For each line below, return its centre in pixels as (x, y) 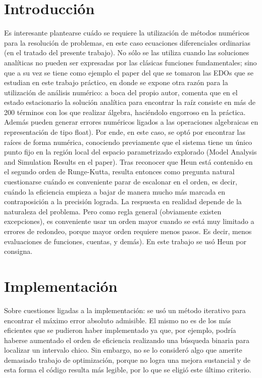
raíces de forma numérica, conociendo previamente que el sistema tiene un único (128, 142)
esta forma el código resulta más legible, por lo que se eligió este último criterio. (128, 370)
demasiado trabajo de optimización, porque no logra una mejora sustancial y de (127, 360)
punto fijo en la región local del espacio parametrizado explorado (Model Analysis (130, 152)
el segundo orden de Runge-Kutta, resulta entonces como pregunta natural (119, 172)
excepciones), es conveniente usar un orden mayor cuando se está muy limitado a (129, 221)
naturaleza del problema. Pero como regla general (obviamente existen (113, 211)
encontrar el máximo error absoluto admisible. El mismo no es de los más (118, 320)
